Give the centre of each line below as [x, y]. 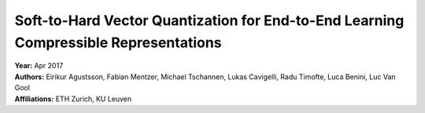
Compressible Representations [118, 42]
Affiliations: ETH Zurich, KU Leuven [73, 99]
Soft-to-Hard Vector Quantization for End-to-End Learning [209, 20]
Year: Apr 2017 [39, 66]
